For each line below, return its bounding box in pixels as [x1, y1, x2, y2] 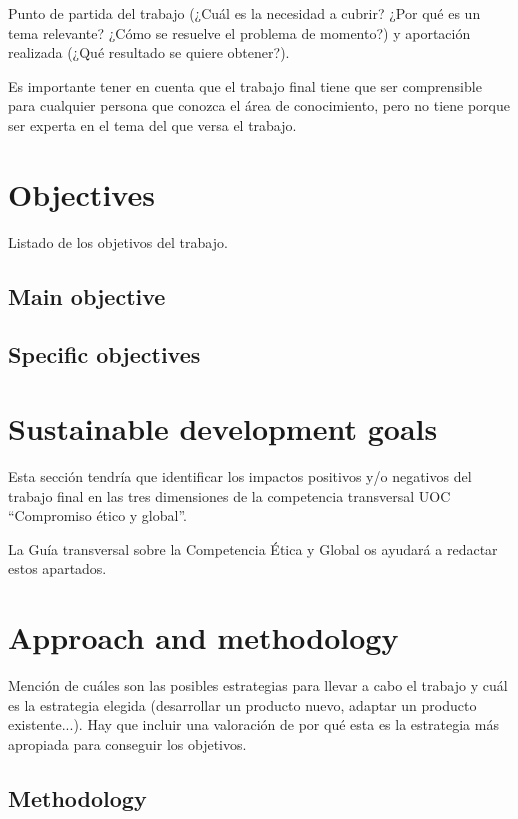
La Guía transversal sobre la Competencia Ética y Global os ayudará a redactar [8, 538, 498, 559]
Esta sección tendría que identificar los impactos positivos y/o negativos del [8, 465, 472, 486]
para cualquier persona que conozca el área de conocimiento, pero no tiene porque [8, 95, 510, 116]
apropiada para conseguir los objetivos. [8, 733, 247, 754]
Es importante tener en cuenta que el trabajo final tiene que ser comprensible [8, 75, 482, 96]
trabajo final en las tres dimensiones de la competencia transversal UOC [8, 485, 451, 506]
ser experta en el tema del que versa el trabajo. [8, 114, 297, 135]
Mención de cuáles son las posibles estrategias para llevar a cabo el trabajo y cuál [8, 675, 508, 696]
